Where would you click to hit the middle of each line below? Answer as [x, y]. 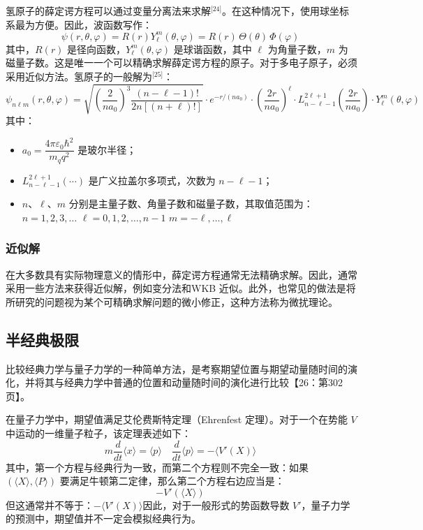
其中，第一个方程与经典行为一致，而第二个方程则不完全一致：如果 [157, 467]
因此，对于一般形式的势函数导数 [216, 505]
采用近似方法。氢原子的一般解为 [79, 76]
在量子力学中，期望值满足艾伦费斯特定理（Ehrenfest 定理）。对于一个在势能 [177, 419]
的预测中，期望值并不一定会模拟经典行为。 [103, 518]
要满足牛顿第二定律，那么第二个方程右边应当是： [172, 481]
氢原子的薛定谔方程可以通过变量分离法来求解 [108, 10]
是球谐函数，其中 [213, 49]
